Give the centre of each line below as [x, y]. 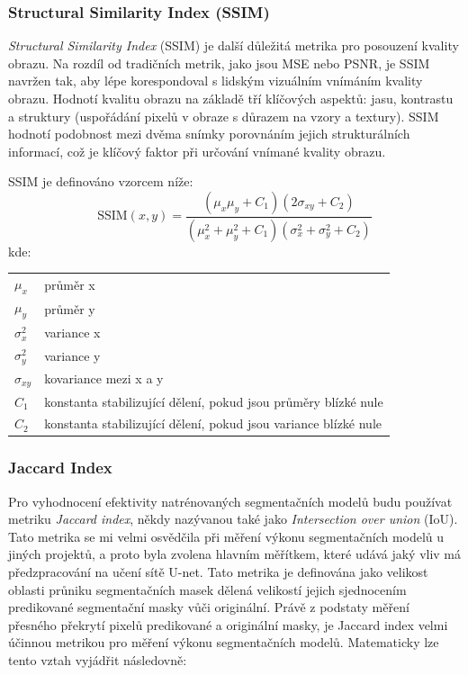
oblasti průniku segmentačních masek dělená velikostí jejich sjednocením [207, 589]
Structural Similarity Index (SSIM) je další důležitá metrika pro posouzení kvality [234, 45]
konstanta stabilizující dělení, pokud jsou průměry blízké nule [214, 401]
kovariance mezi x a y [104, 378]
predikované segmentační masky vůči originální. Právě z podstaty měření [209, 607]
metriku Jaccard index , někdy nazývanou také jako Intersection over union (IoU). [233, 519]
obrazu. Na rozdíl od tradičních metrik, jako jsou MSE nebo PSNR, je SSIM [219, 63]
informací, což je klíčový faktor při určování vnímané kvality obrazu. [197, 151]
